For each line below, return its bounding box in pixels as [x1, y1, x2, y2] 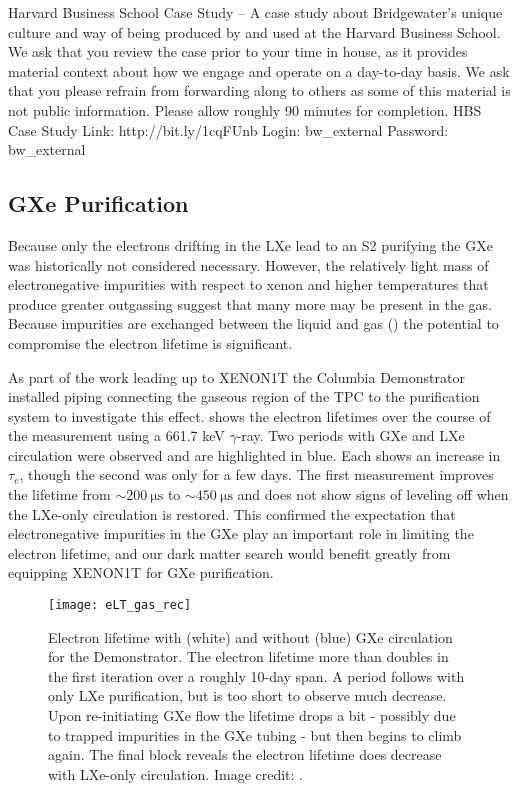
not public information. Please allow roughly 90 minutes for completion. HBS [8, 99, 482, 120]
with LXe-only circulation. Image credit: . [48, 763, 303, 784]
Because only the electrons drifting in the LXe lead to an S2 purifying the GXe [8, 234, 493, 255]
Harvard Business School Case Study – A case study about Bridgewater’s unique [8, 2, 503, 22]
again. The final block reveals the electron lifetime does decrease [48, 744, 442, 765]
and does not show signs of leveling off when [237, 484, 509, 505]
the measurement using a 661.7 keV [8, 425, 225, 446]
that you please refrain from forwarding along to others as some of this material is [8, 80, 511, 101]
